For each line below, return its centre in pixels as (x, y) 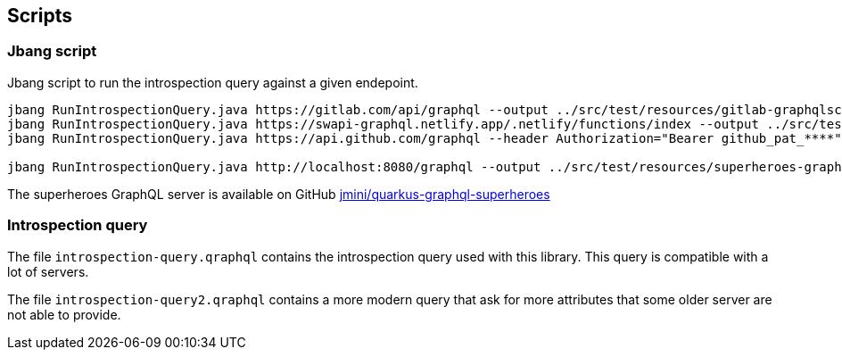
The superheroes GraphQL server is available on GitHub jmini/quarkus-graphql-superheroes (279, 194)
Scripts (40, 16)
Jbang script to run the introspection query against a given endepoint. (213, 82)
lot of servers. (48, 271)
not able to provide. (64, 314)
